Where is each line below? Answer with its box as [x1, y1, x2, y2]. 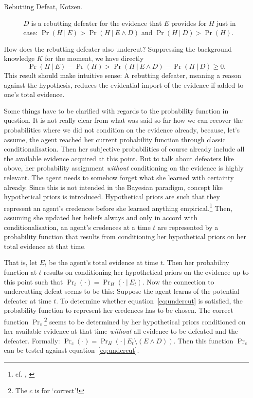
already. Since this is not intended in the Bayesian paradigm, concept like [4, 182, 223, 192]
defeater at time [4, 295, 52, 305]
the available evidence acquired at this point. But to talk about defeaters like [4, 153, 234, 163]
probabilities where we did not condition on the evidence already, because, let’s [4, 124, 240, 134]
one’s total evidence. [4, 89, 65, 99]
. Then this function [173, 335, 234, 345]
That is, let [4, 257, 37, 267]
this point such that [4, 276, 63, 286]
